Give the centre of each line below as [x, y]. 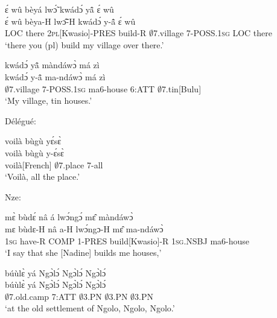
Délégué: [21, 120]
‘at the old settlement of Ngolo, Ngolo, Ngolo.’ [90, 308]
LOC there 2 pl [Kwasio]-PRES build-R [76, 33]
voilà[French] [28, 164]
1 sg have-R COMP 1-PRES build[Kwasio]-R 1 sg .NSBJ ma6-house [127, 240]
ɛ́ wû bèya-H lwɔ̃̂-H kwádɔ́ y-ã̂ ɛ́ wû [70, 21]
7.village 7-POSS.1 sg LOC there [212, 33]
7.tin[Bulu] [181, 88]
